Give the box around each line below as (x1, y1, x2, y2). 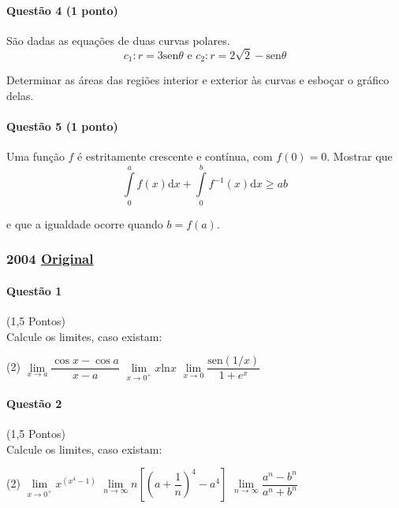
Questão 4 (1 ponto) (6, 2, 118, 18)
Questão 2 (6, 395, 62, 411)
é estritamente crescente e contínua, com (77, 147, 273, 164)
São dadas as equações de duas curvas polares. (6, 32, 230, 48)
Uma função (6, 147, 65, 164)
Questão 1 (6, 282, 62, 298)
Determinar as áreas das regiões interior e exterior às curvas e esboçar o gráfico (6, 72, 390, 87)
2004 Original (6, 249, 94, 269)
